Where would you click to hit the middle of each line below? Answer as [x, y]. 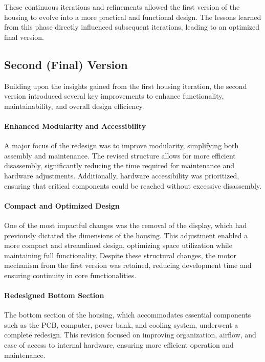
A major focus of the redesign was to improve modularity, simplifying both [122, 145]
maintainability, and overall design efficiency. [74, 106]
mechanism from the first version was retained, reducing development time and [128, 265]
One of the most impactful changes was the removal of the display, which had [126, 225]
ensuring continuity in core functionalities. [70, 275]
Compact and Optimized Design [62, 205]
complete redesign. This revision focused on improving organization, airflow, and [130, 335]
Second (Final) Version [66, 64]
